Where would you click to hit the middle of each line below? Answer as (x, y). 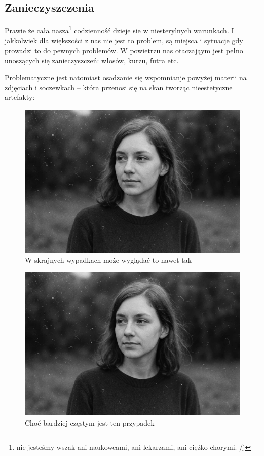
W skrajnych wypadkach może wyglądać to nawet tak (108, 260)
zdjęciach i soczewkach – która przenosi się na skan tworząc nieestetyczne (119, 87)
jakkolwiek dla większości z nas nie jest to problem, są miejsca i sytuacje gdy (124, 40)
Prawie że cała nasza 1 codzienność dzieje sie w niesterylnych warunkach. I (119, 30)
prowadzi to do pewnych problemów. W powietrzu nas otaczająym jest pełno (124, 50)
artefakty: (20, 97)
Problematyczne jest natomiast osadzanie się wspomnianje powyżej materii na (126, 77)
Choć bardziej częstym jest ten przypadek (90, 422)
